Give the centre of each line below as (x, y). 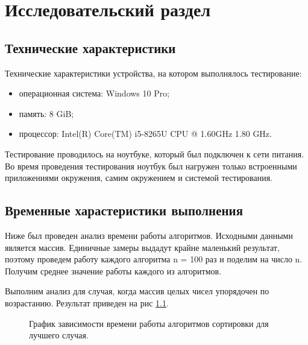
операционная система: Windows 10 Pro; (94, 93)
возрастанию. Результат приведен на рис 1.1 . (87, 302)
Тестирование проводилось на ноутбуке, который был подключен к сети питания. (155, 154)
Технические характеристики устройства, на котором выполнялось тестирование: (153, 73)
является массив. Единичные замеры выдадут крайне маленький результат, (142, 247)
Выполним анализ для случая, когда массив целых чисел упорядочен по (137, 291)
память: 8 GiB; (46, 113)
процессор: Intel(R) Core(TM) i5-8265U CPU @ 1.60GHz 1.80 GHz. (145, 134)
